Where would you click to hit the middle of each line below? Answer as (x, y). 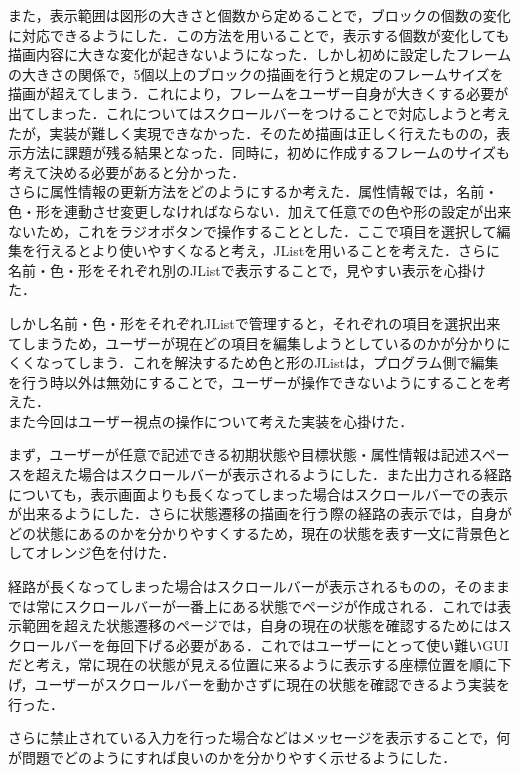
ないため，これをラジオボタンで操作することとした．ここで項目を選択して (252, 230)
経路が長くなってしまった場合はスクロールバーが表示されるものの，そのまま (259, 586)
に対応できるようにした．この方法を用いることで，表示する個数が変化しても (259, 34)
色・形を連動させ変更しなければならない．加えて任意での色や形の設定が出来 (260, 210)
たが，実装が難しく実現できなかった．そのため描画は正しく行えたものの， (252, 132)
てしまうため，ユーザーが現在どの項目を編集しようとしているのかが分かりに (259, 342)
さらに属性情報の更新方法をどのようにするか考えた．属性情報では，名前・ (253, 191)
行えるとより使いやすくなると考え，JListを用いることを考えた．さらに (268, 250)
